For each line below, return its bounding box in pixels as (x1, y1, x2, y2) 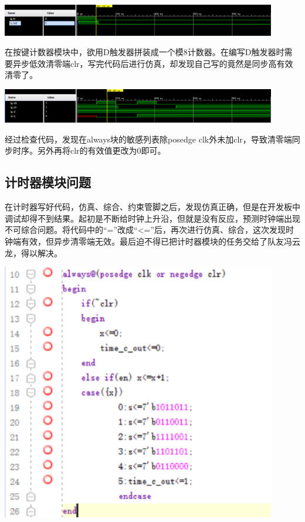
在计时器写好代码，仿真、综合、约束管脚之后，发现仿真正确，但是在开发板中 (5, 201, 300, 213)
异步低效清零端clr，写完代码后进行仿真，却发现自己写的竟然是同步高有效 (12, 57, 293, 69)
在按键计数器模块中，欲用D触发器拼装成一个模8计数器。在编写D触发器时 (5, 46, 284, 58)
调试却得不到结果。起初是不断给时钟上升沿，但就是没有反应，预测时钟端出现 (5, 212, 300, 224)
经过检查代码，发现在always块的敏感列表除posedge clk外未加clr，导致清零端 (5, 133, 292, 145)
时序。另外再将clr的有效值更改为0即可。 (12, 144, 166, 157)
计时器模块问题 (5, 173, 91, 191)
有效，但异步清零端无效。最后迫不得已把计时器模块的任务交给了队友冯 (21, 235, 292, 247)
